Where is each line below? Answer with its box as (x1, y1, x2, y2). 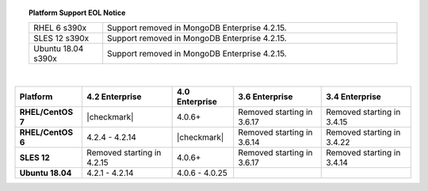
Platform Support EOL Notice (29, 8, 126, 17)
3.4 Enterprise (326, 91, 382, 102)
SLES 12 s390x (32, 32, 90, 44)
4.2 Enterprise (86, 91, 142, 102)
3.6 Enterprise (238, 91, 293, 102)
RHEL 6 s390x (32, 22, 87, 33)
